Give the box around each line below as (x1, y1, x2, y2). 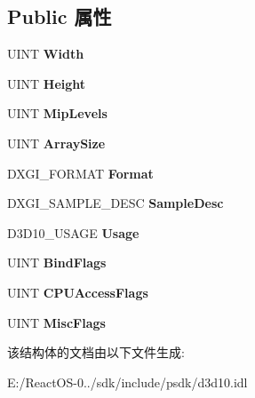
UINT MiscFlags (7, 313, 106, 331)
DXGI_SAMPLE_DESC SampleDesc (7, 194, 224, 212)
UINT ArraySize (7, 133, 106, 152)
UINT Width (7, 44, 84, 63)
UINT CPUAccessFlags (7, 283, 148, 301)
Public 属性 (7, 3, 112, 30)
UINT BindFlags (7, 253, 107, 272)
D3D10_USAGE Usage (7, 223, 139, 242)
